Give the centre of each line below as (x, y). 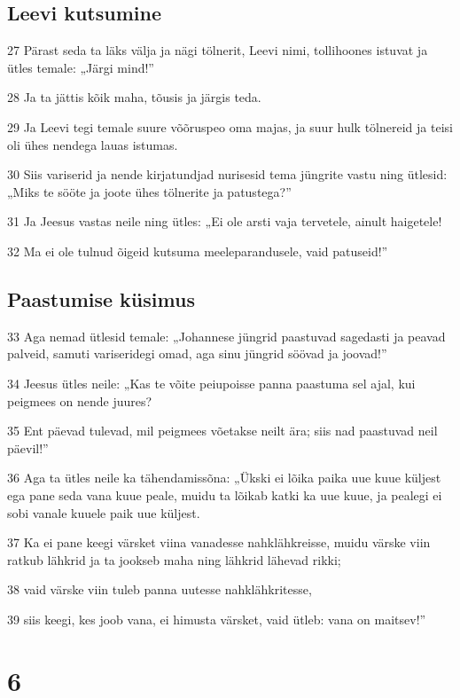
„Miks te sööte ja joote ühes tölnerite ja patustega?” (149, 191)
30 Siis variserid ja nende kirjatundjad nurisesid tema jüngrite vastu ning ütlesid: (227, 174)
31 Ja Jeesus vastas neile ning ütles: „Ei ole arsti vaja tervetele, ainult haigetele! (225, 221)
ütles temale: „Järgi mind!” (81, 67)
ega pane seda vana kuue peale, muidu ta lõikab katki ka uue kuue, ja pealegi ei (225, 494)
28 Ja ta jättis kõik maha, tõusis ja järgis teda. (134, 97)
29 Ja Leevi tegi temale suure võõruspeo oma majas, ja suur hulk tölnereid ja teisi (230, 126)
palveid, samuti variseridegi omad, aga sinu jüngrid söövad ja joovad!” (197, 353)
